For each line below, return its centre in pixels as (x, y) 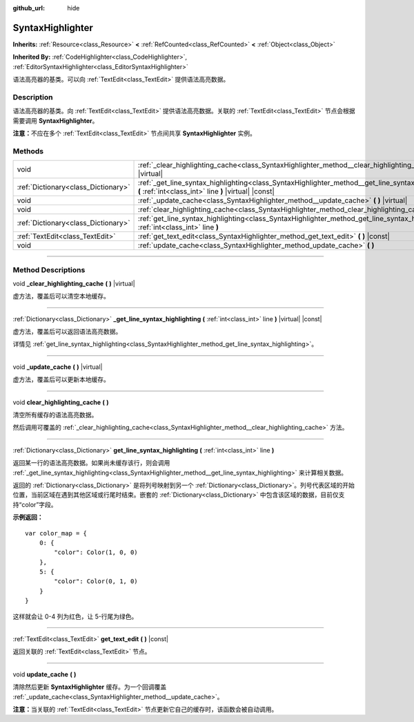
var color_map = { (56, 533)
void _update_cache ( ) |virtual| (58, 367)
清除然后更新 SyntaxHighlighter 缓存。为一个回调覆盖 (90, 687)
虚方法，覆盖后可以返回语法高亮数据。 (67, 332)
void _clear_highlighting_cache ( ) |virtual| (74, 283)
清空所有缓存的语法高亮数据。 (55, 415)
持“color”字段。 (35, 504)
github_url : (29, 8)
